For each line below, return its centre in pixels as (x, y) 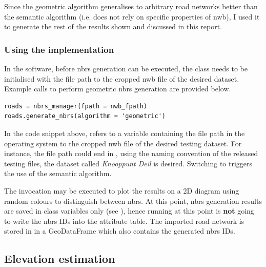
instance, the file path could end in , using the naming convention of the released (131, 153)
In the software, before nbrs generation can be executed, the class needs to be (126, 68)
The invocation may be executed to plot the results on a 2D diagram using (122, 190)
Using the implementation (59, 49)
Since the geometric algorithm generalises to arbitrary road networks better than (131, 6)
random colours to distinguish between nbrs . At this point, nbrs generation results (133, 201)
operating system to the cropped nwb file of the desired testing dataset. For (123, 143)
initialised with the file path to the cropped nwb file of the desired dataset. (122, 78)
